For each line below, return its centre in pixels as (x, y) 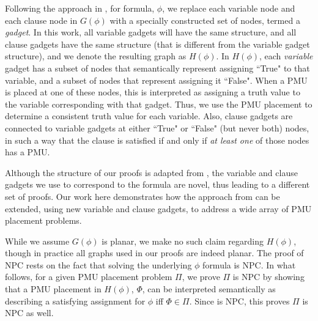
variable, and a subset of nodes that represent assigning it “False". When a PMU (156, 80)
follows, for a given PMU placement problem (89, 277)
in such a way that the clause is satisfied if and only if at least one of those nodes (157, 140)
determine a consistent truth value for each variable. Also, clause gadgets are (149, 116)
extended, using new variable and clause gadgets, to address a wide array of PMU (158, 208)
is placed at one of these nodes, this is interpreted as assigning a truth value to (153, 92)
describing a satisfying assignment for (75, 301)
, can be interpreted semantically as (209, 289)
